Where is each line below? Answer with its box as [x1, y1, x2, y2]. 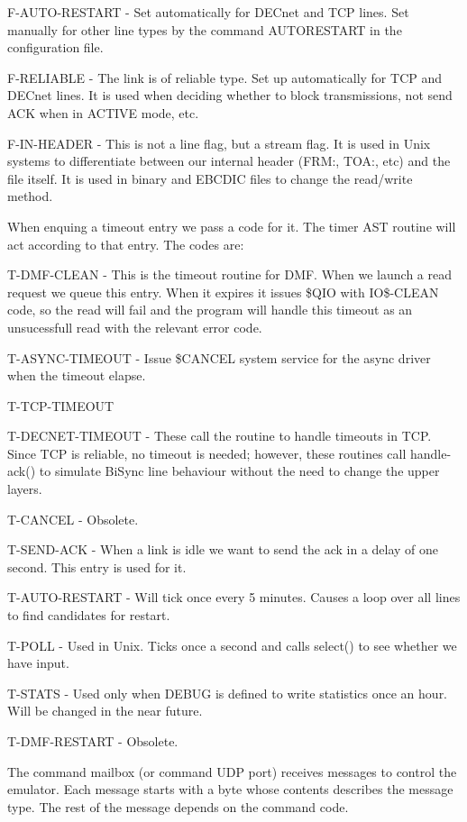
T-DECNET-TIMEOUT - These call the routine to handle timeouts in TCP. [7, 426, 432, 445]
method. [7, 187, 53, 205]
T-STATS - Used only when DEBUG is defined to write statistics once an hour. [7, 683, 448, 702]
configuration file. [7, 38, 104, 57]
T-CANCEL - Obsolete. [7, 509, 139, 528]
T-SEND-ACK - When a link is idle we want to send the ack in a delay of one [7, 540, 439, 559]
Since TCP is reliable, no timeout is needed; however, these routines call [7, 443, 407, 462]
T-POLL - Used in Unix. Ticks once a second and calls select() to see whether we [7, 635, 457, 654]
